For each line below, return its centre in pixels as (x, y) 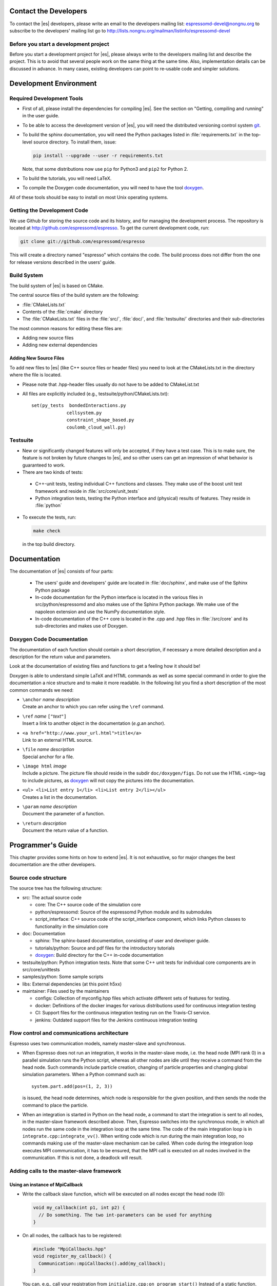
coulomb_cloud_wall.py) (96, 427)
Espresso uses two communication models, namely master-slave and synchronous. (98, 1043)
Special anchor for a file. (48, 757)
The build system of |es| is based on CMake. (57, 285)
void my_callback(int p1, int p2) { (79, 1208)
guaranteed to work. (44, 465)
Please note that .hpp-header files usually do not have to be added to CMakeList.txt (111, 384)
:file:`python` (49, 505)
